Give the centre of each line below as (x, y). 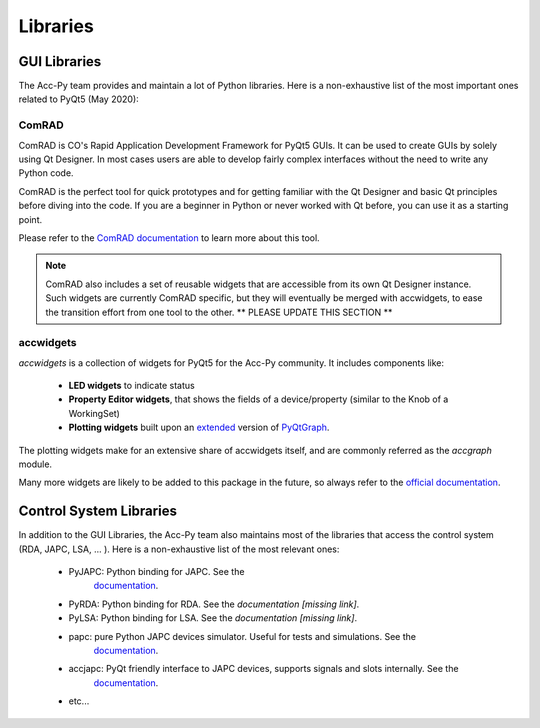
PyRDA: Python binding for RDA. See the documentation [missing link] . (214, 604)
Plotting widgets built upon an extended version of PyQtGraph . (199, 427)
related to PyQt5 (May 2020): (78, 99)
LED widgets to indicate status (131, 386)
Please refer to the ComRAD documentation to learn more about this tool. (169, 237)
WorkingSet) (94, 413)
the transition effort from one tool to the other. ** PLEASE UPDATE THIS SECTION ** (219, 312)
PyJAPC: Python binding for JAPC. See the (156, 572)
